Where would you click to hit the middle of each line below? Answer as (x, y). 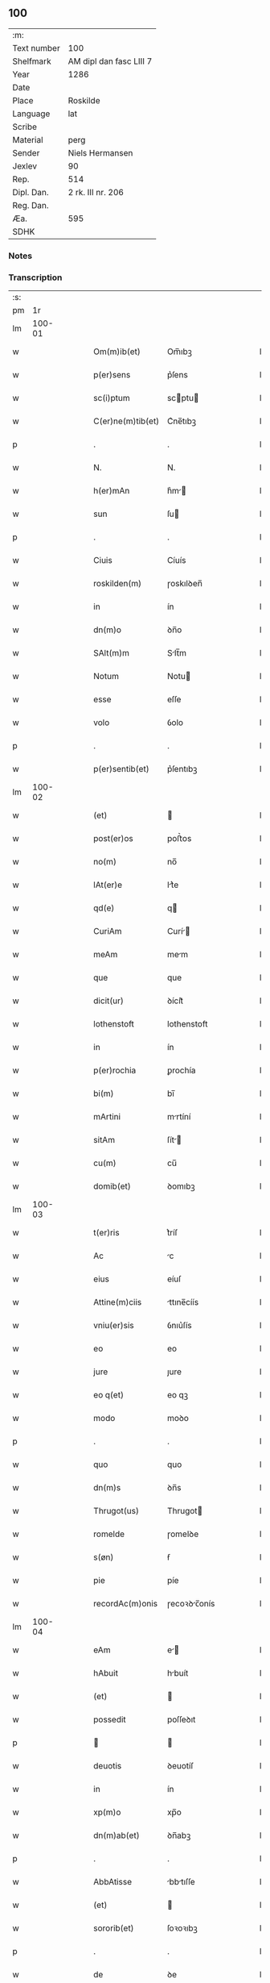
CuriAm (108, 931)
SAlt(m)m (112, 653)
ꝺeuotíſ (181, 1766)
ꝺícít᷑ (175, 1001)
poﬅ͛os (180, 839)
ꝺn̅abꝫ (179, 1835)
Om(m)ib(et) (117, 352)
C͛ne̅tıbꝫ (182, 421)
